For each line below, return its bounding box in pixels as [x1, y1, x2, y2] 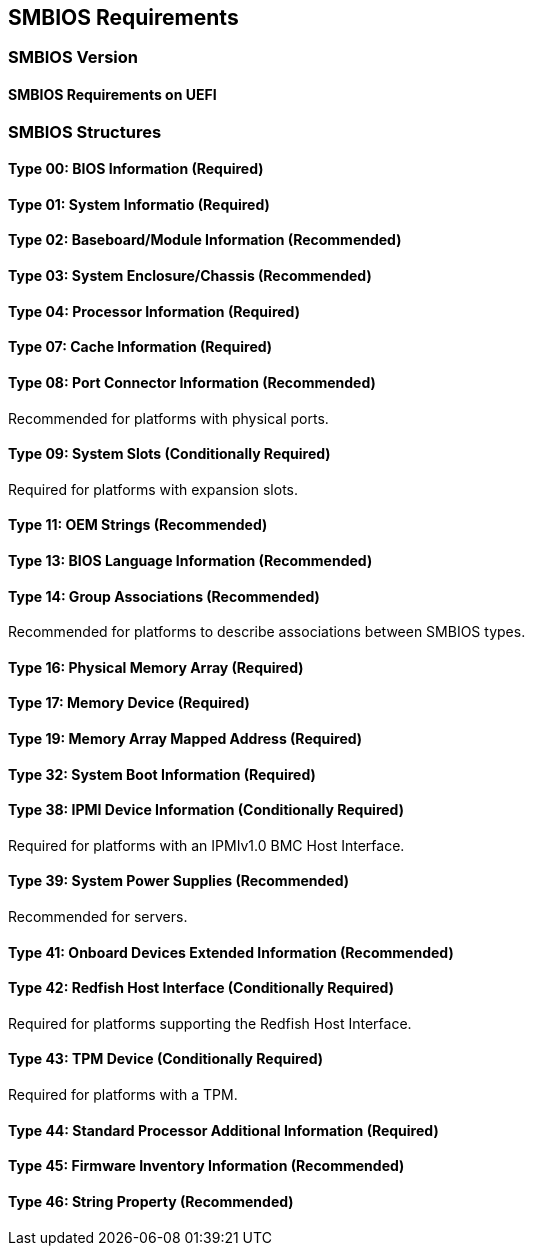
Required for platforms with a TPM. [8, 1086, 238, 1104]
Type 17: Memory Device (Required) [8, 694, 250, 712]
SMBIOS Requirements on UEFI [8, 86, 217, 104]
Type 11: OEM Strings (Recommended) [8, 516, 268, 534]
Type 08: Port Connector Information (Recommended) [8, 373, 376, 391]
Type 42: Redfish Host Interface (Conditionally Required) [8, 979, 394, 997]
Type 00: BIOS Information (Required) [8, 160, 264, 178]
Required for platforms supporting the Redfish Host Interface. [8, 1014, 412, 1032]
